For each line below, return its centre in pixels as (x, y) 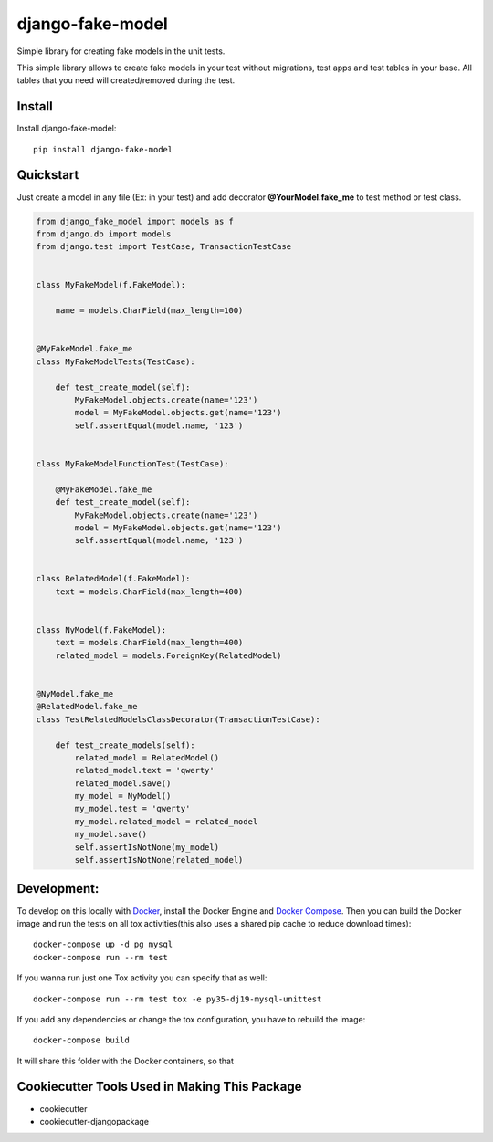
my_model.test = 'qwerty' (132, 809)
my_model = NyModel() (123, 796)
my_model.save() (111, 834)
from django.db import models (104, 234)
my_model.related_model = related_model (166, 821)
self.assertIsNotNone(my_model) (147, 847)
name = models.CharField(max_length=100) (149, 311)
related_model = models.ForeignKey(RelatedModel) (168, 655)
